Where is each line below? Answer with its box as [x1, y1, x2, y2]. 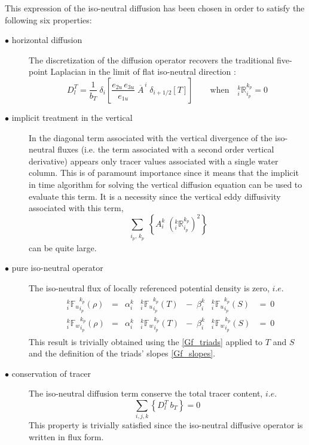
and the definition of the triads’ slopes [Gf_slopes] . [29, 347, 216, 359]
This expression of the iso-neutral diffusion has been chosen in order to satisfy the [5, 2, 305, 14]
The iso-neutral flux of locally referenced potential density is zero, [29, 281, 270, 294]
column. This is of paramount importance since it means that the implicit [29, 166, 299, 179]
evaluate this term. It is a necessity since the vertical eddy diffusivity [29, 190, 281, 202]
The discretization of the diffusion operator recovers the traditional [29, 53, 274, 66]
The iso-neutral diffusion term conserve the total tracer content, [29, 387, 263, 400]
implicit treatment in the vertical [11, 111, 133, 123]
